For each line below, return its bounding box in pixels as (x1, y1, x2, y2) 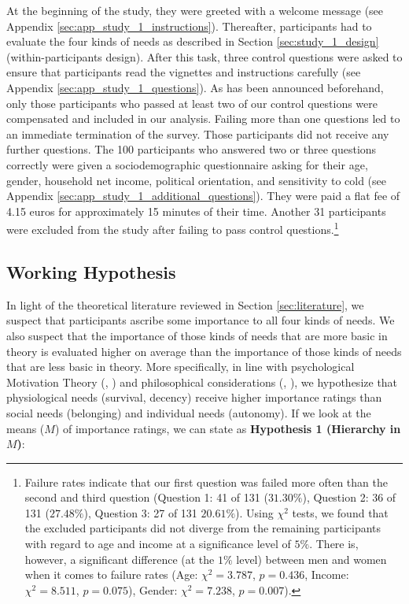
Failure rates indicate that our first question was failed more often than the (24, 473, 388, 490)
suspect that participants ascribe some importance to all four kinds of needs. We (6, 312, 395, 328)
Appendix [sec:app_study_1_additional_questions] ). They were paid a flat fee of (6, 187, 400, 204)
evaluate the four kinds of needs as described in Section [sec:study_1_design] (6, 33, 379, 50)
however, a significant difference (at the (24, 550, 215, 567)
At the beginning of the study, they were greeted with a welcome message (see (6, 2, 384, 18)
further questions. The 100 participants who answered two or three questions (6, 141, 377, 157)
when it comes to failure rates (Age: (24, 566, 198, 583)
